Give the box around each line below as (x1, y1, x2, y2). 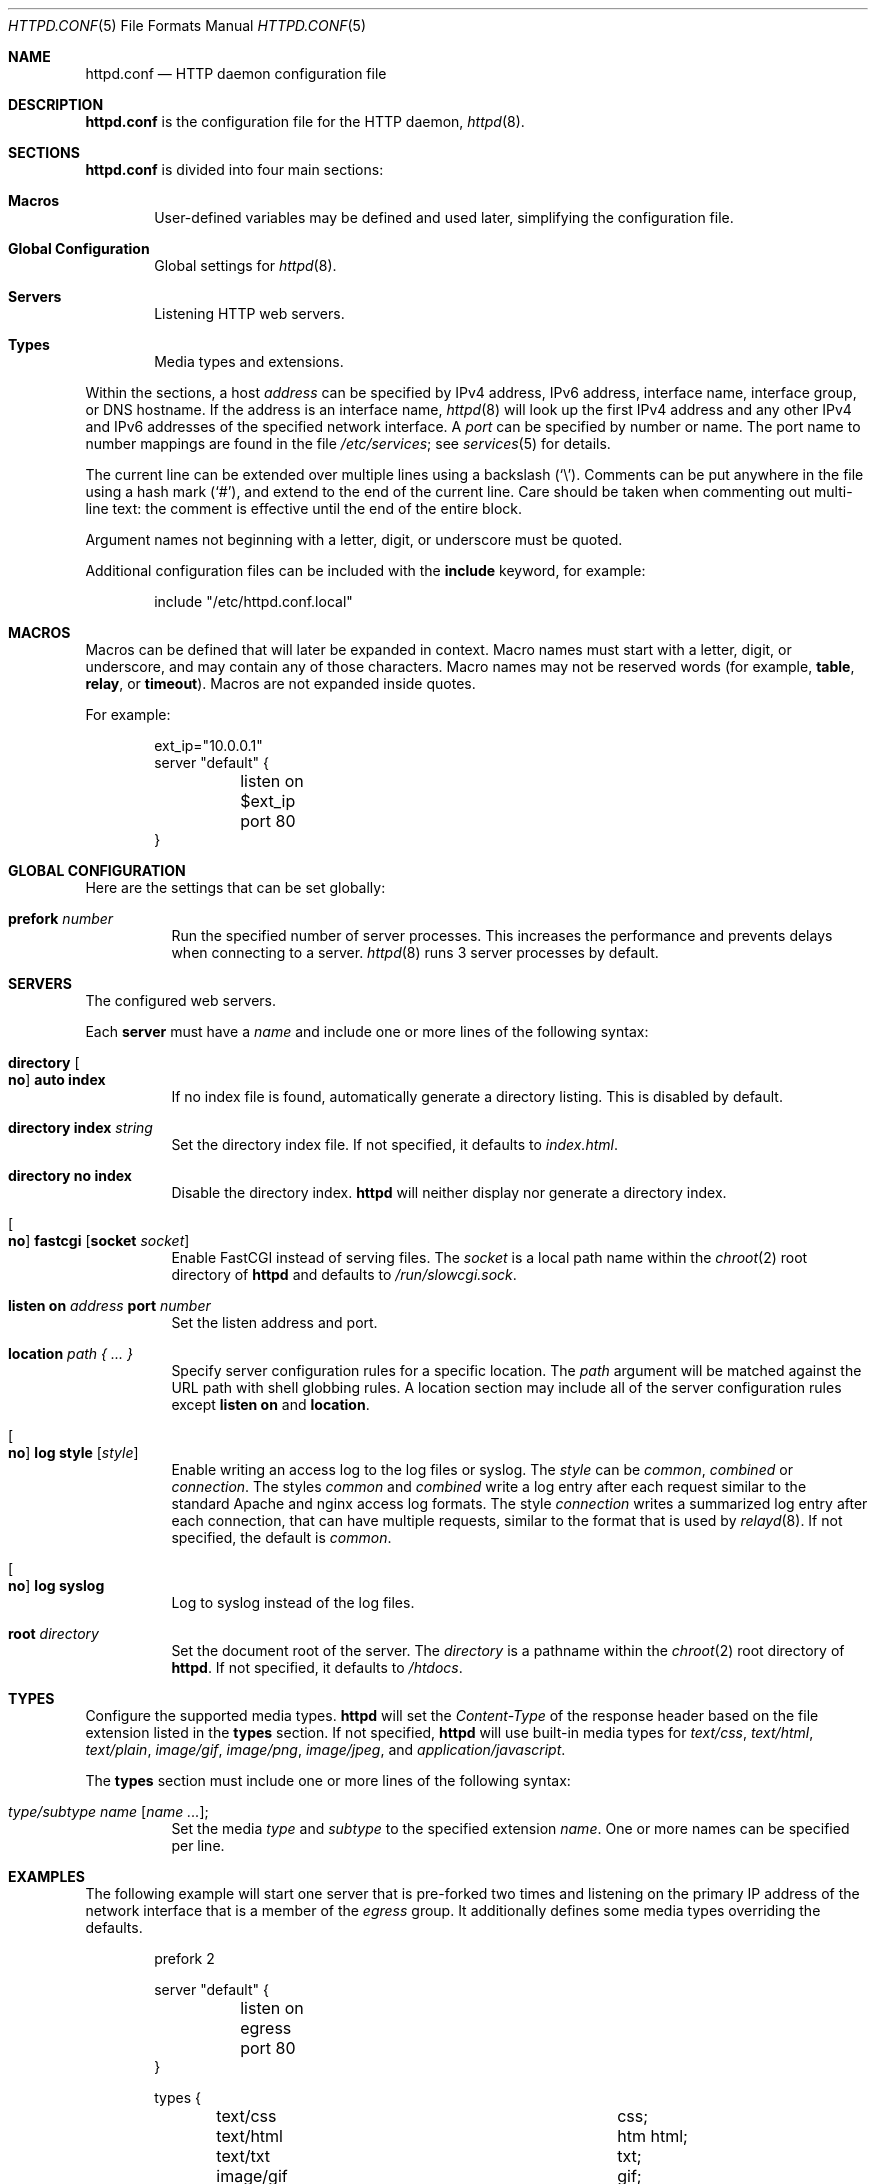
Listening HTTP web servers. (154, 305, 345, 322)
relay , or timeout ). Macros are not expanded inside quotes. (85, 675, 476, 692)
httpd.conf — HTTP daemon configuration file (85, 65, 387, 82)
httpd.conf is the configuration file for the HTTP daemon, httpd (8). (85, 113, 525, 130)
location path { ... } (8, 1345, 133, 1362)
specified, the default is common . (171, 1529, 392, 1546)
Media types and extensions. (154, 353, 344, 370)
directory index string (8, 1119, 153, 1136)
